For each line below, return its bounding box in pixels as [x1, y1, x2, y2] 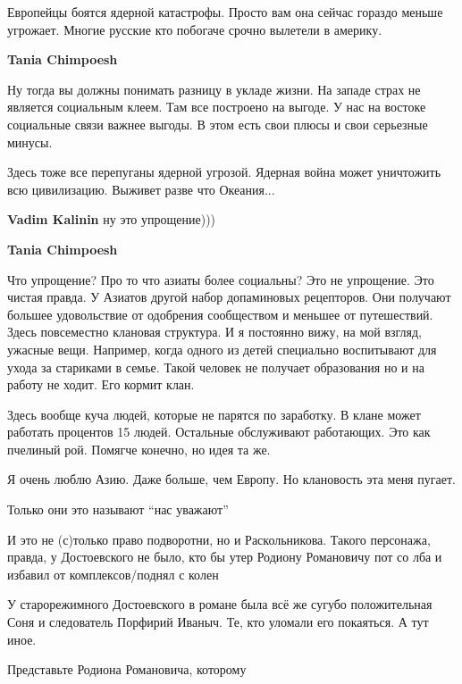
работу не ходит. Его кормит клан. [7, 375, 195, 394]
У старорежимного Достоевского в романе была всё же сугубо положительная [7, 595, 433, 613]
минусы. [7, 132, 53, 151]
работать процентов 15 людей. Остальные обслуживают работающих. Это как [7, 422, 431, 441]
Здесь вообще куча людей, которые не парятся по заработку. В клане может [7, 405, 421, 423]
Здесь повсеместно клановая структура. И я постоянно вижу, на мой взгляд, [7, 322, 423, 341]
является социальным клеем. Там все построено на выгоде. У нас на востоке [7, 97, 426, 116]
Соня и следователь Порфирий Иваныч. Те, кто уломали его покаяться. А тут [7, 613, 429, 631]
